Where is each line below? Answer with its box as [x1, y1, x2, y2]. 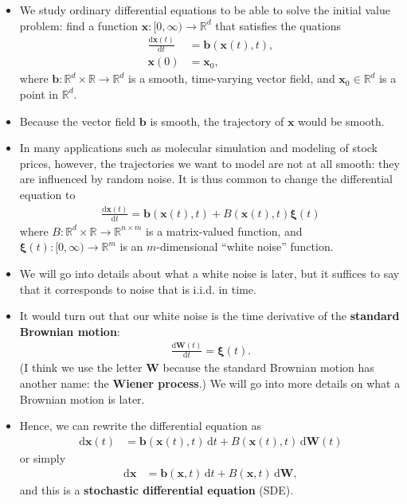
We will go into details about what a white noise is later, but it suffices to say [19, 264, 400, 281]
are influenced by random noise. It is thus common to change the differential [19, 170, 393, 187]
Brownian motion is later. [19, 390, 145, 407]
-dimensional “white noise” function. [156, 238, 334, 255]
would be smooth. [298, 112, 385, 129]
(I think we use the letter [19, 359, 143, 376]
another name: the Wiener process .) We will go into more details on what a [19, 375, 401, 392]
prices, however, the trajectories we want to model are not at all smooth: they [19, 154, 400, 171]
